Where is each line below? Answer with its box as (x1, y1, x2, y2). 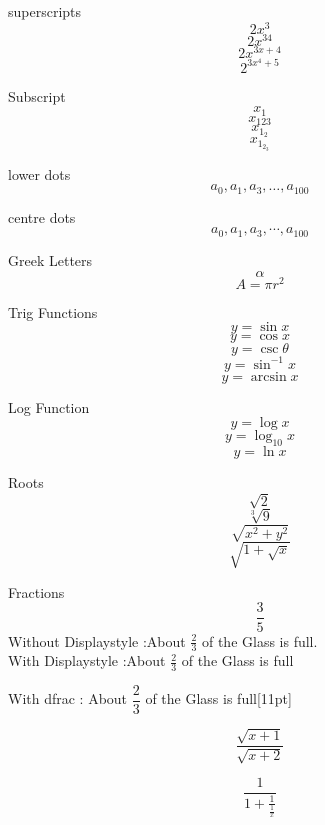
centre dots (8, 206, 76, 227)
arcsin (250, 369, 287, 384)
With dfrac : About (8, 688, 128, 709)
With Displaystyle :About (8, 650, 166, 671)
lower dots (8, 163, 71, 184)
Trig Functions (8, 301, 98, 322)
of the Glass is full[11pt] (145, 688, 292, 709)
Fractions (8, 581, 65, 602)
